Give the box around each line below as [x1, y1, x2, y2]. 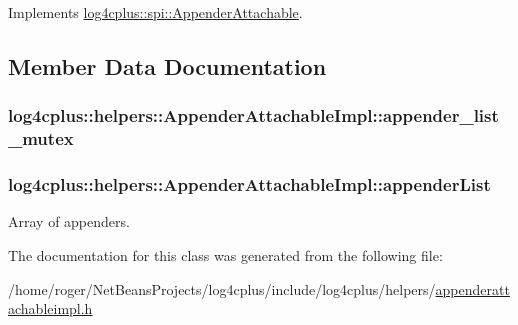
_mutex [8, 126, 74, 151]
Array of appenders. [8, 211, 130, 232]
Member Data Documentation [8, 50, 327, 81]
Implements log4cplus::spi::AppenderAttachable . [8, 2, 303, 22]
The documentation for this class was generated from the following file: [8, 244, 443, 265]
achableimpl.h [8, 298, 93, 319]
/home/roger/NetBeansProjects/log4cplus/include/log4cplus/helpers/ [8, 278, 436, 299]
